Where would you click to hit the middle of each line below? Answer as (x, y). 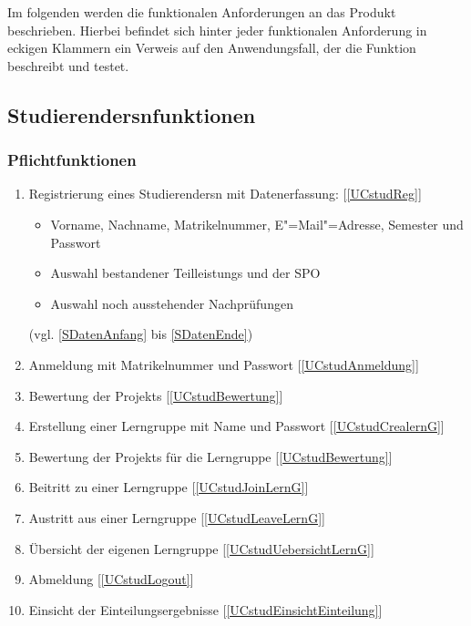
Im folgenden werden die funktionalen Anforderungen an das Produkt (202, 12)
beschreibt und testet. (68, 65)
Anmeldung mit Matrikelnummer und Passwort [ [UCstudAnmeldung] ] (224, 364)
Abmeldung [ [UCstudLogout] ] (111, 579)
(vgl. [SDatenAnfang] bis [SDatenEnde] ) (141, 334)
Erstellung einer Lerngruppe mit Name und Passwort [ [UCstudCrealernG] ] (236, 426)
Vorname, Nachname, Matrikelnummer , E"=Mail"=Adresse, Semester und (257, 224)
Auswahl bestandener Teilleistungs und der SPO (185, 273)
